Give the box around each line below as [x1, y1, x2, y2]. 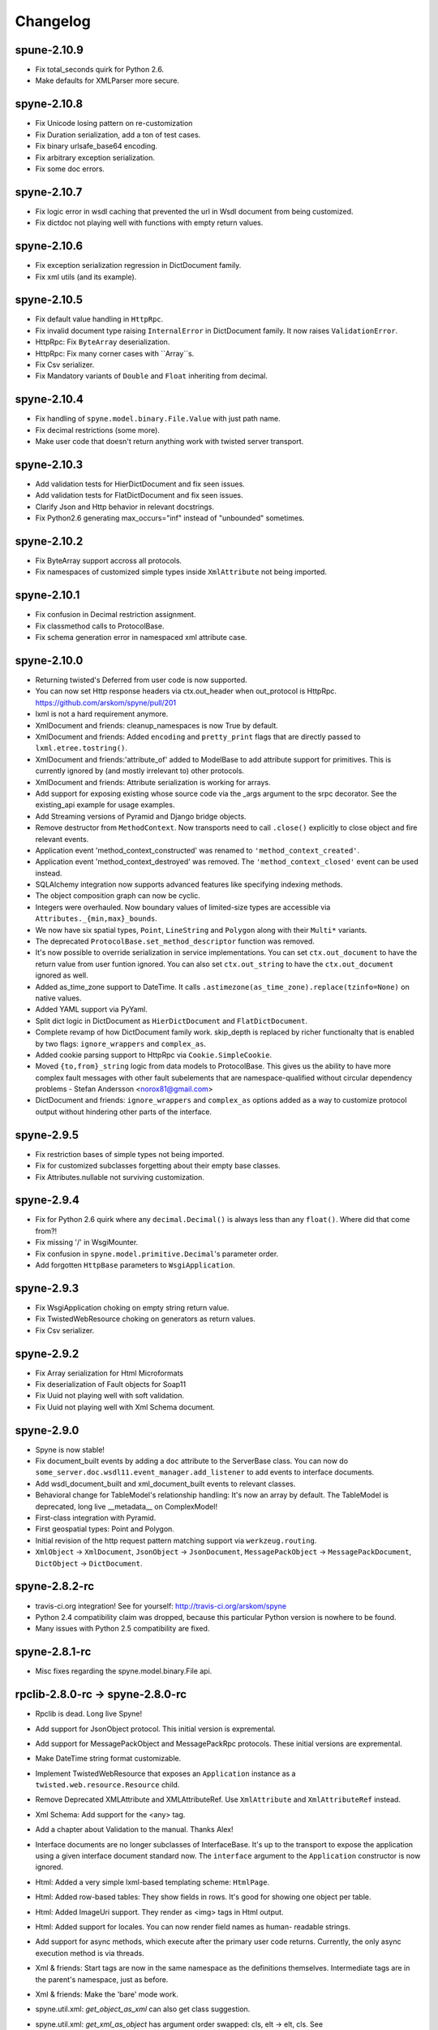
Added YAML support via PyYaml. [35, 1004, 148, 1014]
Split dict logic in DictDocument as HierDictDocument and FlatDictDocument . [35, 1016, 308, 1026]
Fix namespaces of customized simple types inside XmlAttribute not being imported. [35, 567, 328, 577]
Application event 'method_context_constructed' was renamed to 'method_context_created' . [35, 845, 360, 855]
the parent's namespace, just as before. [35, 1974, 169, 1985]
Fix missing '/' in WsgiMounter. [35, 1237, 139, 1247]
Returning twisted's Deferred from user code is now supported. [35, 675, 247, 685]
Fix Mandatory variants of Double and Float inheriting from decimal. [35, 371, 268, 381]
